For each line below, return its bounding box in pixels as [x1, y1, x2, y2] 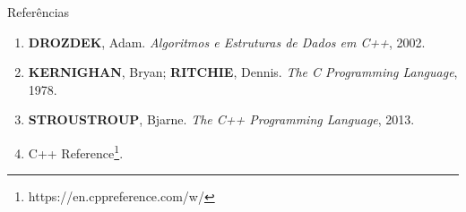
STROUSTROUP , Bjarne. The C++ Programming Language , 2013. [28, 110, 415, 129]
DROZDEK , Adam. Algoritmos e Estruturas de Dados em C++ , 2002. [28, 32, 426, 51]
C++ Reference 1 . [28, 140, 124, 162]
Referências [7, 3, 70, 21]
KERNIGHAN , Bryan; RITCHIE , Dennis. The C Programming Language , [28, 63, 458, 81]
